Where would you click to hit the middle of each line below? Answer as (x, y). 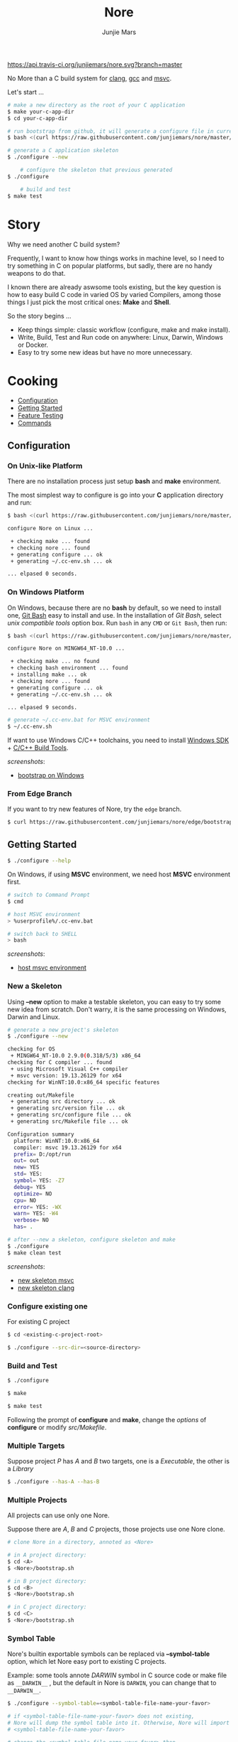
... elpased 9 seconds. (42, 707)
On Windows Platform (46, 592)
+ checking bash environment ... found (69, 668)
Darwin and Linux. (34, 1016)
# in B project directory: (47, 1581)
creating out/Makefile (41, 1095)
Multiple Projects (37, 1500)
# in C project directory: (47, 1607)
